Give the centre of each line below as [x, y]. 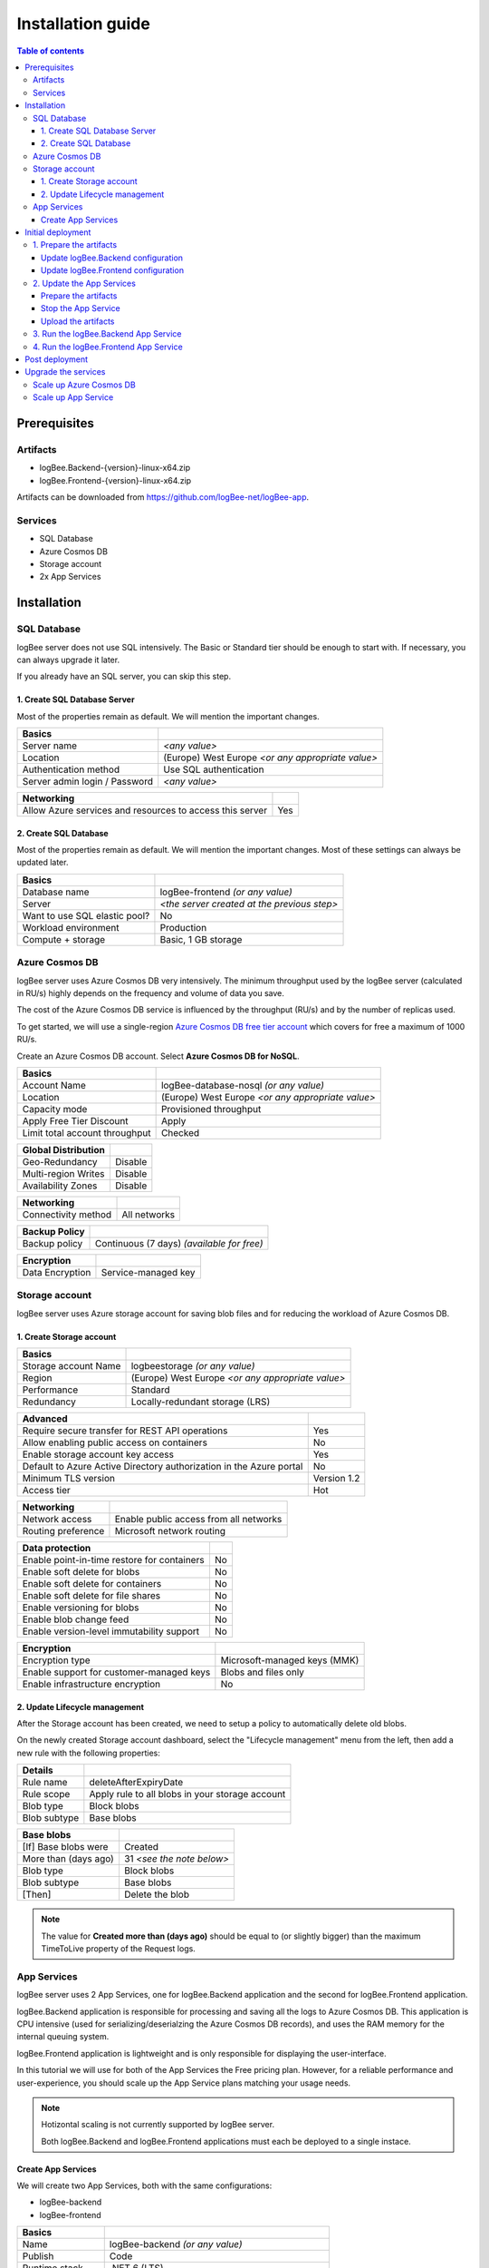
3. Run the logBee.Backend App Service [107, 334]
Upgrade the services [65, 372]
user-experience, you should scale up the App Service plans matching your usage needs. [184, 2083]
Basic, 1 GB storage [201, 939]
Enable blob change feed [76, 1619]
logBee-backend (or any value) [176, 2244]
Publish [38, 2256]
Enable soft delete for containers [92, 1584]
